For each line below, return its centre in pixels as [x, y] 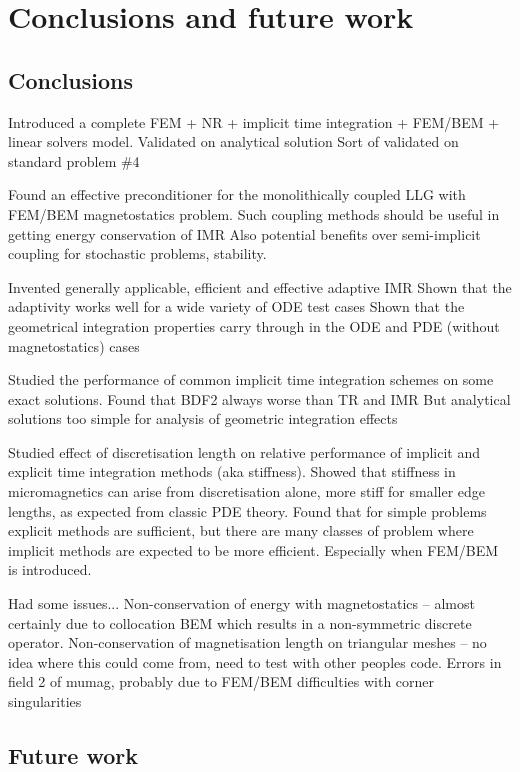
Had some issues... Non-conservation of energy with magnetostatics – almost [241, 603]
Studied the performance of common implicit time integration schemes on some [251, 379]
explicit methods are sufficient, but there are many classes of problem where [241, 530]
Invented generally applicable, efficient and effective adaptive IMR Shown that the [260, 286]
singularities [45, 701]
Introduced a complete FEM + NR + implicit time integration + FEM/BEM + [254, 121]
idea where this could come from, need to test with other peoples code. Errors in [255, 661]
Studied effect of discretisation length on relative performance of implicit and [244, 451]
